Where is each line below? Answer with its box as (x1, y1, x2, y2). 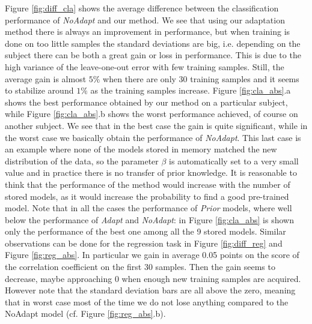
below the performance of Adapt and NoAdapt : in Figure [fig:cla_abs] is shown (5, 213, 294, 226)
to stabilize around (5, 84, 74, 97)
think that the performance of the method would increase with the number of (5, 178, 290, 190)
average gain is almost (5, 72, 87, 85)
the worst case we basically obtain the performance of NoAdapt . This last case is (5, 131, 301, 143)
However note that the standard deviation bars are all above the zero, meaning (5, 284, 296, 296)
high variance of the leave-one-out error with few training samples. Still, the (5, 60, 284, 73)
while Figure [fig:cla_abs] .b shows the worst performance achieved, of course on (5, 107, 298, 120)
